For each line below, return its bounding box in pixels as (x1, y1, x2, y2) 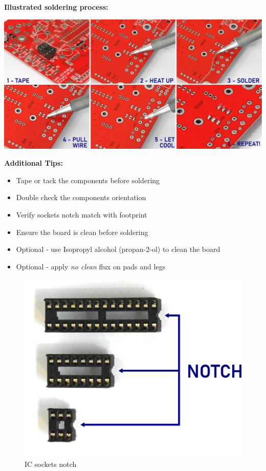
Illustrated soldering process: (4, 2, 108, 12)
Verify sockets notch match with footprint (16, 209, 147, 220)
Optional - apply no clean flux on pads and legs (16, 261, 166, 271)
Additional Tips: (4, 158, 63, 168)
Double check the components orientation (16, 192, 146, 203)
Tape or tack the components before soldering (16, 174, 160, 185)
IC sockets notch (25, 459, 77, 469)
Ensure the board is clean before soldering (16, 226, 148, 237)
